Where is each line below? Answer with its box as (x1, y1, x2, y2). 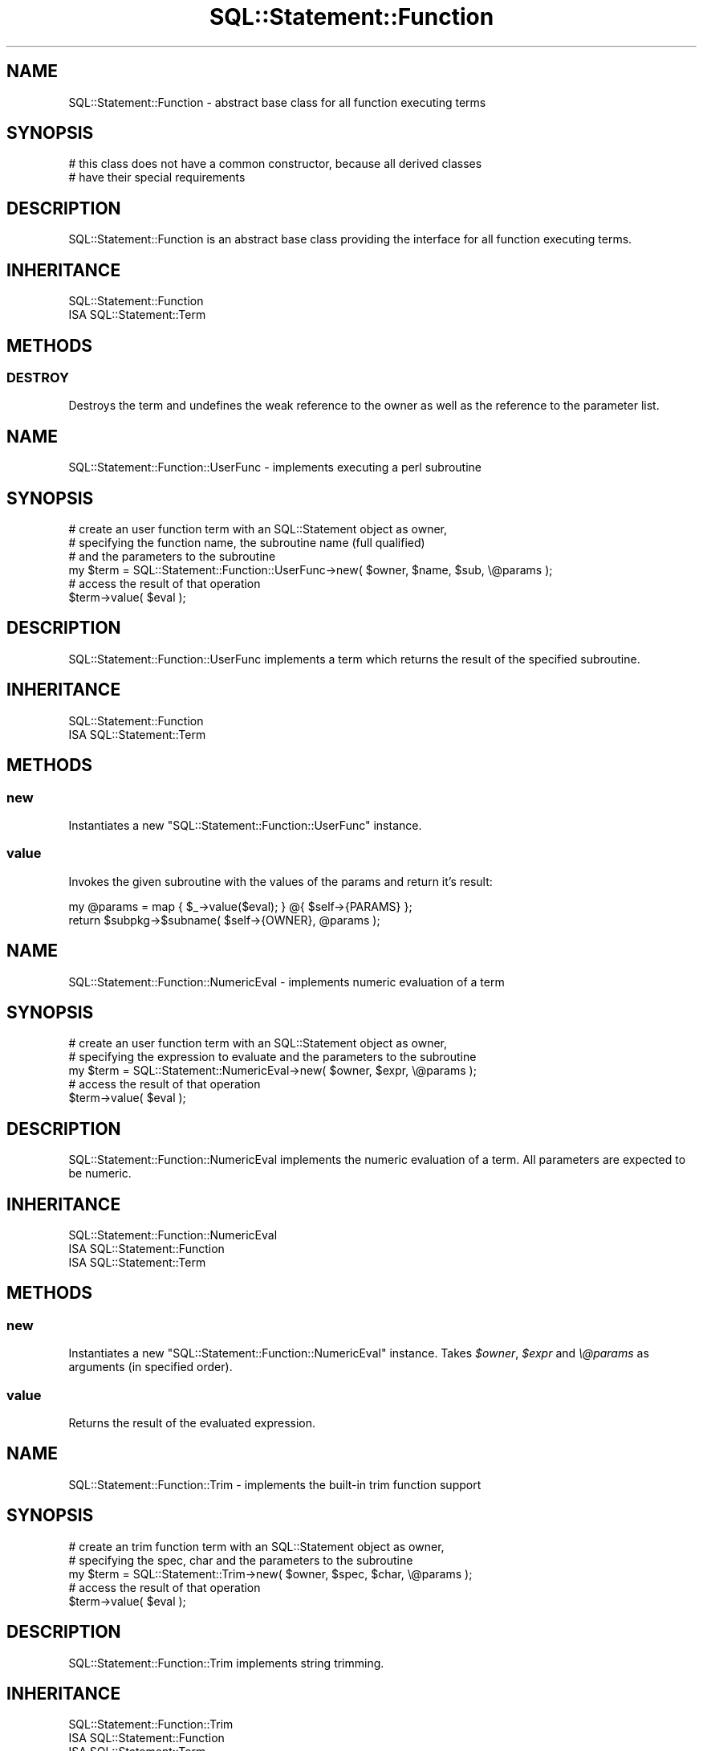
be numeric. (68, 1166, 132, 1181)
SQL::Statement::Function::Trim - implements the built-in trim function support (68, 1477, 482, 1492)
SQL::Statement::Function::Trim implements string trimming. (68, 1655, 384, 1670)
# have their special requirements (68, 170, 246, 185)
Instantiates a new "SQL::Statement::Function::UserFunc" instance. (68, 818, 422, 832)
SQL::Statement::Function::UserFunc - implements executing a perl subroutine (68, 460, 482, 475)
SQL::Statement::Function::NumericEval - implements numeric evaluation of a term (68, 974, 505, 989)
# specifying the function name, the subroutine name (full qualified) (68, 536, 425, 550)
